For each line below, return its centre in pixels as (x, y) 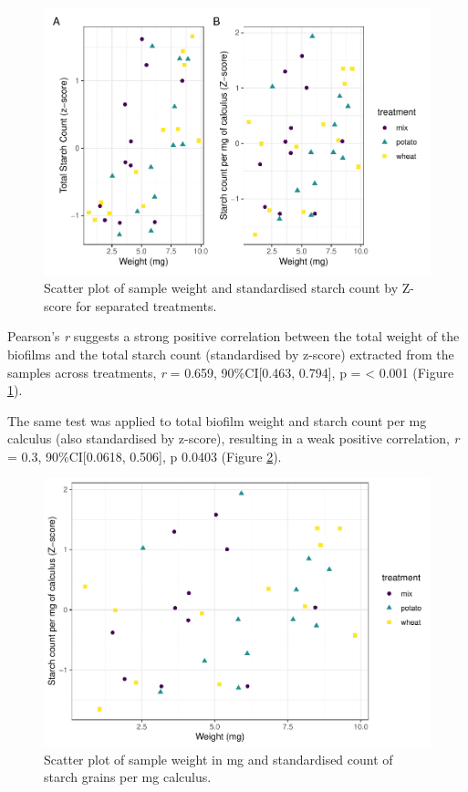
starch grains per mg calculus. (128, 777)
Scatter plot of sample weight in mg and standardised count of (218, 759)
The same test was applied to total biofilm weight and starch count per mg (217, 420)
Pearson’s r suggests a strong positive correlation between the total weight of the (234, 336)
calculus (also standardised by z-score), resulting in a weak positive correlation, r (234, 438)
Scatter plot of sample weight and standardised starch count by (221, 288)
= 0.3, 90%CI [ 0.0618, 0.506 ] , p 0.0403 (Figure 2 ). (145, 456)
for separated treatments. (146, 305)
